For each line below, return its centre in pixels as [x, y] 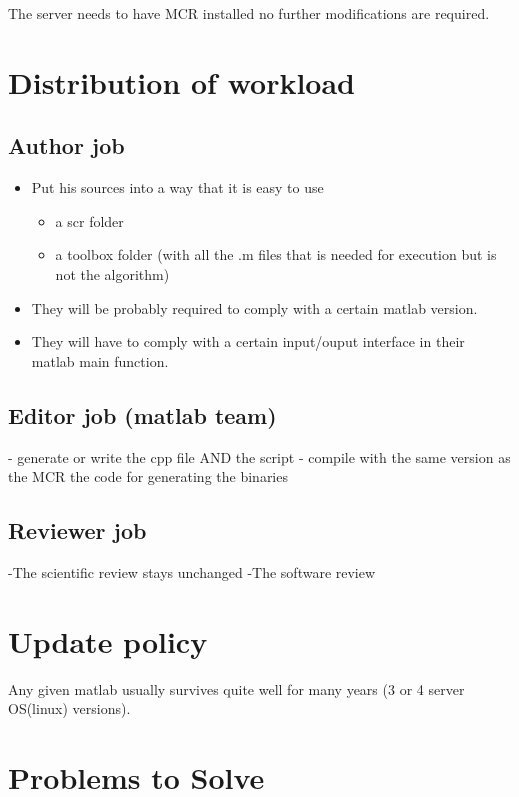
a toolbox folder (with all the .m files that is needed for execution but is [276, 254]
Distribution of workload [181, 81]
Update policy [108, 640]
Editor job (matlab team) [142, 414]
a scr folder [89, 220]
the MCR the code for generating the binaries [148, 476]
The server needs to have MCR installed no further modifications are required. [249, 13]
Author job [66, 145]
